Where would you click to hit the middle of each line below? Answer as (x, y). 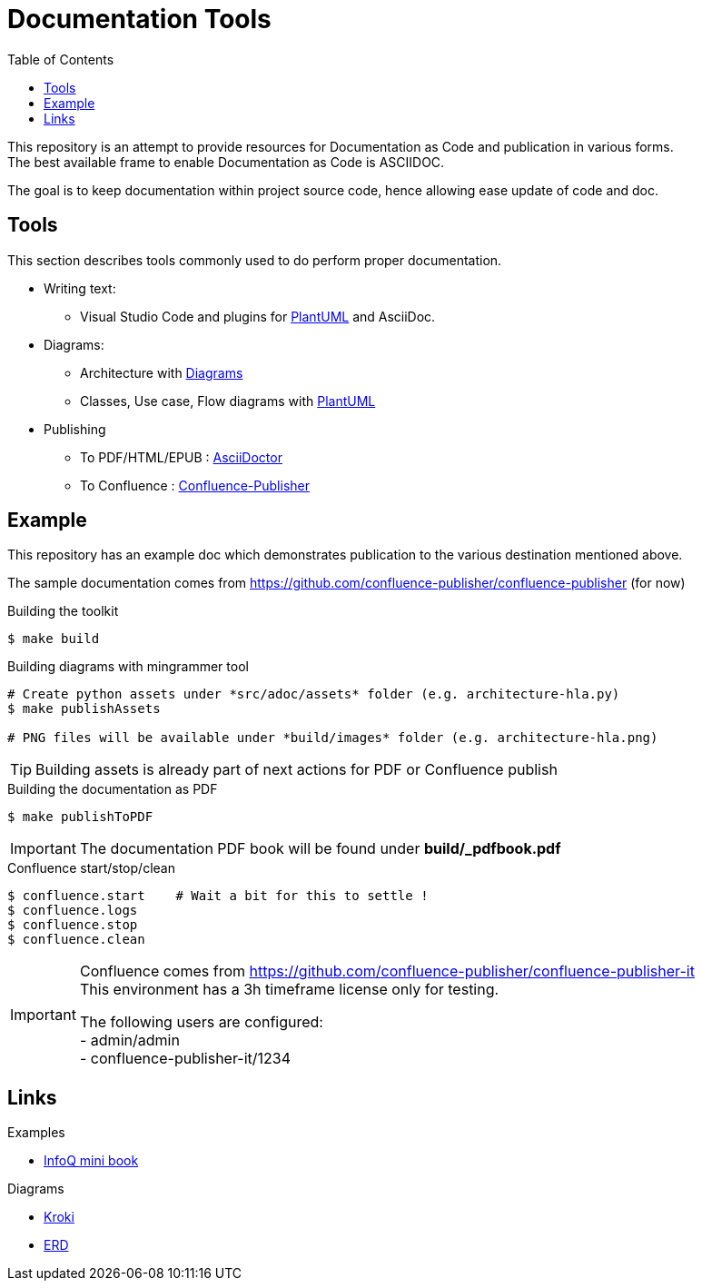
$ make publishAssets (84, 709)
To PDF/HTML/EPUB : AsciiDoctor (181, 457)
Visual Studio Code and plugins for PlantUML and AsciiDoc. (258, 316)
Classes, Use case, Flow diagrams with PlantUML (228, 401)
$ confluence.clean (76, 940)
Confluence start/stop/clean (91, 868)
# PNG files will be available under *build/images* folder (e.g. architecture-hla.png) (333, 738)
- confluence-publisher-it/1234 (185, 1059)
